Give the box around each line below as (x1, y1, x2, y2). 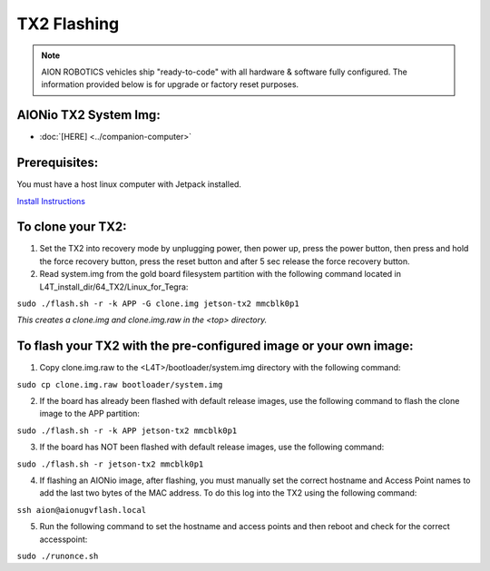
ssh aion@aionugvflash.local (16, 505, 147, 515)
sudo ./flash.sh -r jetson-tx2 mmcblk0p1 (16, 458, 204, 469)
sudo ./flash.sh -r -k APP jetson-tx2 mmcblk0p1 (16, 425, 238, 436)
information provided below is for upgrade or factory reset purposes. (41, 79, 299, 90)
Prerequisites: (16, 155, 99, 171)
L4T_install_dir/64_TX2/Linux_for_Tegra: (39, 281, 189, 292)
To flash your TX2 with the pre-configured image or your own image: (16, 339, 414, 354)
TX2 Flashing (16, 14, 120, 34)
